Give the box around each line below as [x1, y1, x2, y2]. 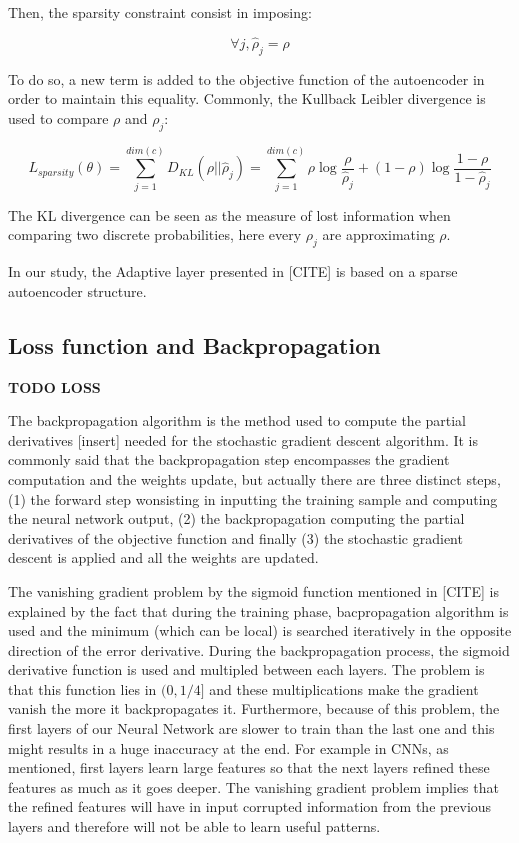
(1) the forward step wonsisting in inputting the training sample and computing [8, 488, 498, 509]
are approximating [322, 224, 435, 245]
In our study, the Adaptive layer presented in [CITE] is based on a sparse [8, 261, 458, 282]
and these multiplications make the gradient [209, 678, 479, 699]
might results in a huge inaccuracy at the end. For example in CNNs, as [8, 737, 449, 758]
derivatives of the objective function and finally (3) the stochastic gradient [8, 527, 463, 548]
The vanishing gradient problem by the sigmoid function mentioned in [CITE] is [8, 580, 499, 601]
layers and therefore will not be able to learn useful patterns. [8, 816, 381, 837]
